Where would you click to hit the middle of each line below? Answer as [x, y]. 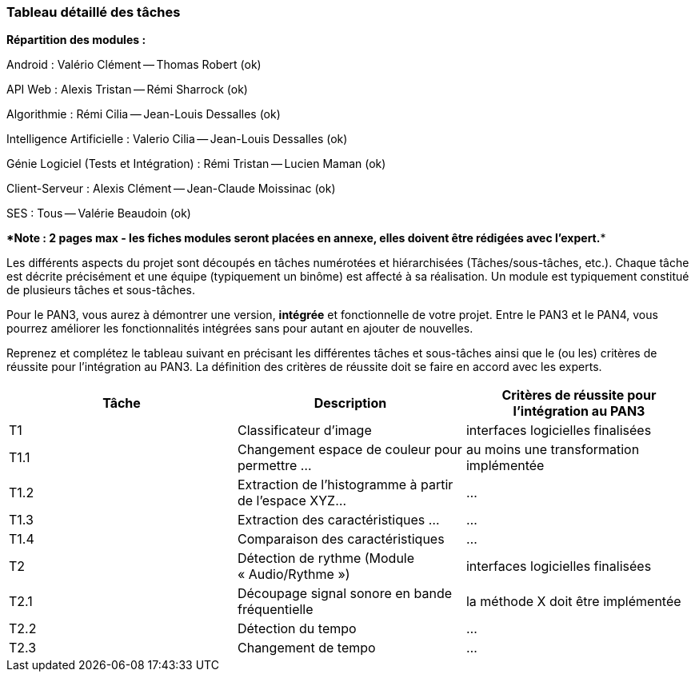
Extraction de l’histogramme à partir [345, 485]
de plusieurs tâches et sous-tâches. [101, 290]
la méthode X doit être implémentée [573, 602]
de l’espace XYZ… [292, 501]
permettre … [274, 466]
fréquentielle [275, 610]
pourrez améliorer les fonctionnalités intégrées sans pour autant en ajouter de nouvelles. [240, 329]
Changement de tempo [306, 648]
